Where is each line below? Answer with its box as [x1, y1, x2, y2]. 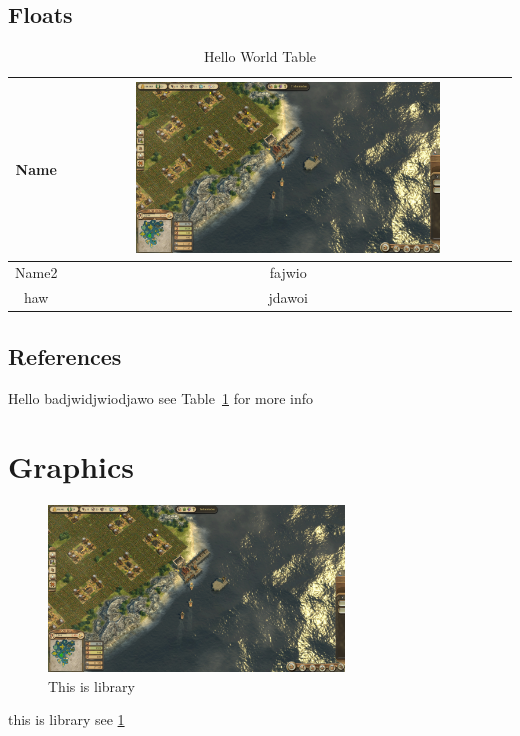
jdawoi [268, 287, 308, 308]
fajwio [269, 262, 307, 283]
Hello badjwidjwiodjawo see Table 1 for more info [8, 387, 314, 408]
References [8, 340, 122, 371]
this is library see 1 [8, 709, 125, 730]
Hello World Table [203, 46, 317, 67]
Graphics [8, 446, 134, 487]
